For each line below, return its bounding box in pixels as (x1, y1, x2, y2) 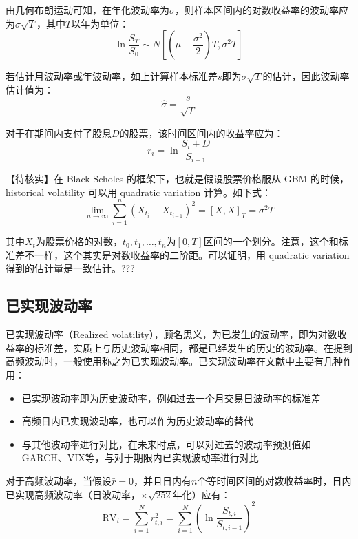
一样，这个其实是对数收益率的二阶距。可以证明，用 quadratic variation (34, 247, 350, 262)
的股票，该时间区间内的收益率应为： (119, 125, 284, 140)
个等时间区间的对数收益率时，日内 (197, 473, 352, 487)
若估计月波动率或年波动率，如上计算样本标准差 (6, 69, 218, 83)
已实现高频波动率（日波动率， (6, 487, 140, 501)
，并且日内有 (133, 473, 191, 487)
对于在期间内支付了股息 (6, 125, 112, 140)
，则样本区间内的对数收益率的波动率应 (175, 3, 348, 17)
